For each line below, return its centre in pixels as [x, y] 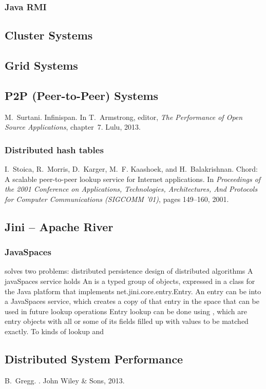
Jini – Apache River [59, 226]
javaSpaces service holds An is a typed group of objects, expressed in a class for [130, 281]
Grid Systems [41, 65]
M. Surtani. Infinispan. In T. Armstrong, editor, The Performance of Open [124, 117]
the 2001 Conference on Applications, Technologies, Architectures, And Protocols [131, 189]
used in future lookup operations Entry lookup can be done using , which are [126, 311]
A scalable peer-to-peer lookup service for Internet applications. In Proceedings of [133, 179]
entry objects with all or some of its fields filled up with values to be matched [127, 321]
